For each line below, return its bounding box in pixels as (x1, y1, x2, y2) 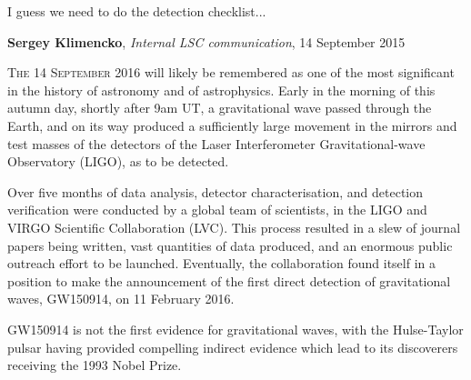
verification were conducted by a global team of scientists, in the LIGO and (7, 200, 427, 219)
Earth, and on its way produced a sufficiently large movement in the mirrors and (7, 115, 457, 135)
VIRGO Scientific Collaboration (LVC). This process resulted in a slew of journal (7, 217, 461, 236)
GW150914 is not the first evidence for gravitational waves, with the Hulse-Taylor (7, 319, 464, 338)
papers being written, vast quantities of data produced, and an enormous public (7, 235, 453, 255)
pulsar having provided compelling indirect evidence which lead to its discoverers (7, 337, 458, 356)
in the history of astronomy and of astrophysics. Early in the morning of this (7, 80, 436, 99)
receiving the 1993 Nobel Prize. (7, 355, 182, 375)
